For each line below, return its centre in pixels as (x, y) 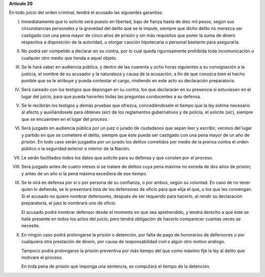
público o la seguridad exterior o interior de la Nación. (76, 149)
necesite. (31, 226)
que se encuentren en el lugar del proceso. (65, 119)
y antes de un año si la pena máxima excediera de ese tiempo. (84, 173)
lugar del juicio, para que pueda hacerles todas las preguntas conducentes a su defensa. (111, 96)
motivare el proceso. (42, 257)
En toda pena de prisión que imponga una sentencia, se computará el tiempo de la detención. (116, 266)
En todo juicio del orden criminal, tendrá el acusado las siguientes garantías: (86, 13)
